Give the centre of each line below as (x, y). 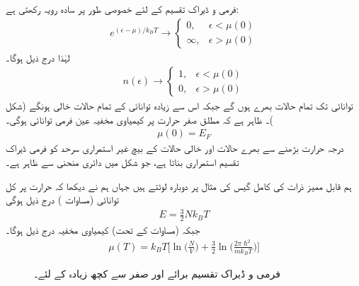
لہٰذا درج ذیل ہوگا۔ (38, 57)
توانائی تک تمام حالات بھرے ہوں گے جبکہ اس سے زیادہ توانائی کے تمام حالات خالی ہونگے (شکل (179, 106)
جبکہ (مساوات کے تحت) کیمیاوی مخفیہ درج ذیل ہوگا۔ (103, 230)
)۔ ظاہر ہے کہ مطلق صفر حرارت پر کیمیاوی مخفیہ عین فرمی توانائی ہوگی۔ (139, 119)
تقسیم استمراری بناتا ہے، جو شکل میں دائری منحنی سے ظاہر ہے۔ (122, 162)
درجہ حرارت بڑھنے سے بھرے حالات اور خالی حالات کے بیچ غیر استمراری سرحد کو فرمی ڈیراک (175, 148)
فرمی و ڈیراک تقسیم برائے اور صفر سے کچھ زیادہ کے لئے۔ (157, 274)
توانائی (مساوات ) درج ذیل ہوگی (62, 199)
